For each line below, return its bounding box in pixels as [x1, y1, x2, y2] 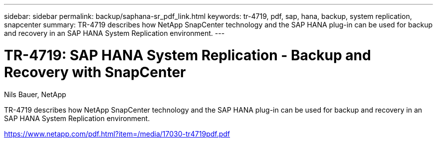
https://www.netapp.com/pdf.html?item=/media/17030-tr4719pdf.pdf [4, 129, 230, 138]
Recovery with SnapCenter [4, 63, 186, 81]
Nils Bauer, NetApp [4, 90, 66, 99]
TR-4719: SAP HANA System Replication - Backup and [4, 46, 371, 64]
